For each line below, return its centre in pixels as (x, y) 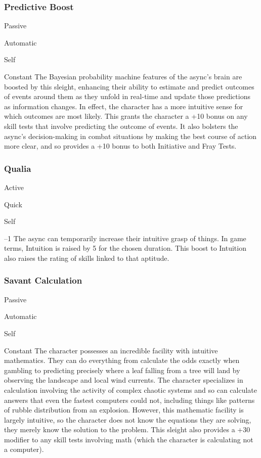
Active (14, 187)
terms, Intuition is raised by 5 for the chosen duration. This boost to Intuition (125, 248)
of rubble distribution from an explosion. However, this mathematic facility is (124, 410)
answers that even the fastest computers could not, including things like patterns (129, 400)
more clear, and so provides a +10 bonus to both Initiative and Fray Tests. (120, 146)
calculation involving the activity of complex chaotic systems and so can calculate (130, 390)
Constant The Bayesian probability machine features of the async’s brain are (123, 76)
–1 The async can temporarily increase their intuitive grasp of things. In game (125, 238)
